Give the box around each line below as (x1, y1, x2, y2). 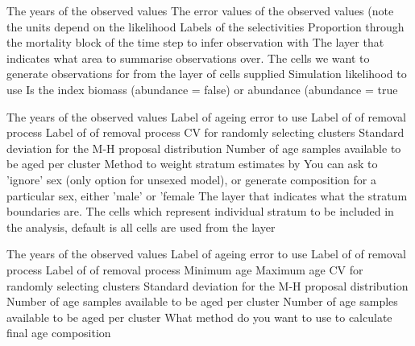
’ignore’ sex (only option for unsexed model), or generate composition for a (6, 171, 376, 187)
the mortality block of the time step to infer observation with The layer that (6, 34, 384, 51)
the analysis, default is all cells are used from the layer (6, 218, 276, 235)
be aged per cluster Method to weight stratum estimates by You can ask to (6, 155, 378, 172)
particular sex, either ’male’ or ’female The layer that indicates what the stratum (6, 187, 408, 204)
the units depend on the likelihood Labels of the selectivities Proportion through (6, 18, 405, 35)
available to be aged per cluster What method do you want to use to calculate (6, 308, 392, 325)
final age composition (6, 324, 111, 341)
